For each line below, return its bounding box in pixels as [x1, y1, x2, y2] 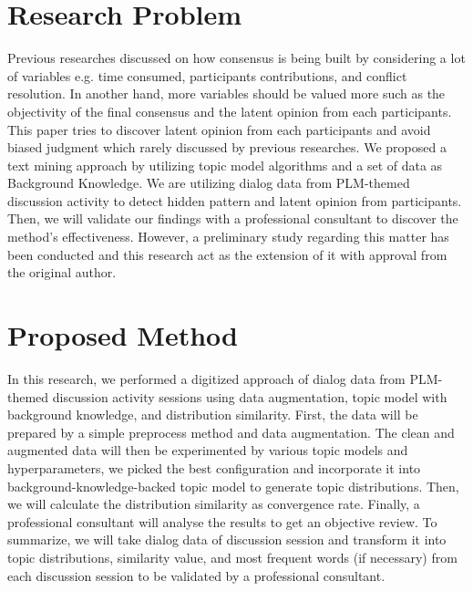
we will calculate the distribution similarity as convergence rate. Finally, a [7, 494, 420, 513]
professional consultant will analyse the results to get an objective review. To [7, 512, 437, 531]
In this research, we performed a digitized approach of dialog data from [7, 368, 406, 388]
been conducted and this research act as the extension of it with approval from [7, 244, 447, 264]
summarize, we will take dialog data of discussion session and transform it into [7, 530, 447, 549]
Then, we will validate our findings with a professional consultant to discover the [7, 209, 458, 228]
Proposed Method [7, 316, 238, 354]
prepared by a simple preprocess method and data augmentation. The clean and [7, 422, 455, 441]
